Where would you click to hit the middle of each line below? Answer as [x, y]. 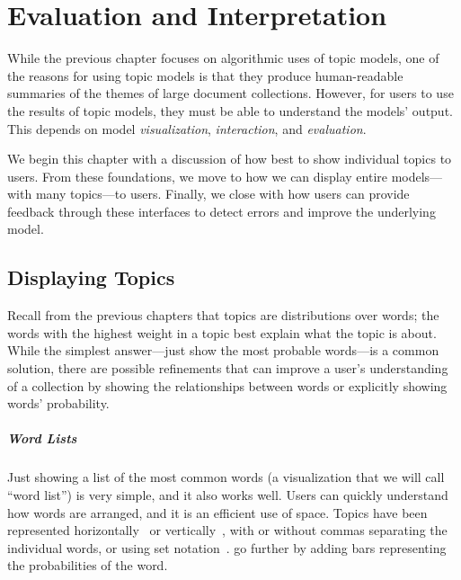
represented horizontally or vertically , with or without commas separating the [227, 530]
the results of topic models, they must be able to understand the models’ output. [230, 110]
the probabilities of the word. [88, 565]
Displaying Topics [91, 277]
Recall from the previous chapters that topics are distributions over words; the [223, 315]
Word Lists [42, 438]
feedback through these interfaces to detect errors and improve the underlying [222, 211]
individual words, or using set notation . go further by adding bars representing [227, 547]
